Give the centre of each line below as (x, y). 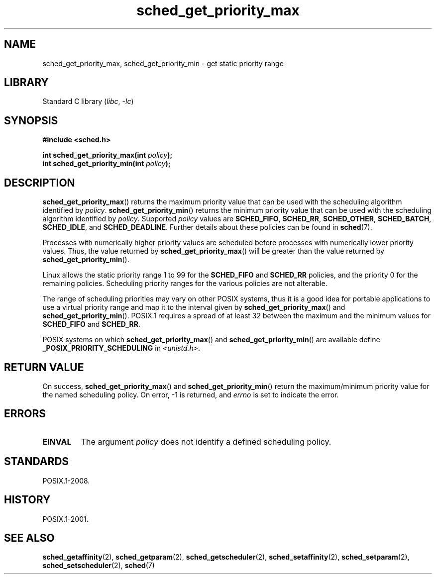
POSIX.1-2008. (66, 481)
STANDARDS (37, 462)
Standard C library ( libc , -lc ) (88, 101)
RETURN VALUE (44, 367)
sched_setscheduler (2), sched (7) (99, 566)
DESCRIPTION (40, 183)
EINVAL (57, 441)
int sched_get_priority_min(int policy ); (107, 164)
